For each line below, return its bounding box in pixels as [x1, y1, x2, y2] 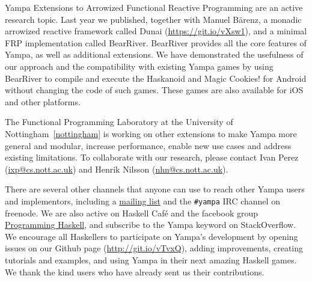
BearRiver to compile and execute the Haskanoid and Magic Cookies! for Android [5, 72, 307, 84]
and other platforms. [5, 95, 81, 108]
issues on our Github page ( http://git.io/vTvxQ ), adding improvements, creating [5, 242, 304, 254]
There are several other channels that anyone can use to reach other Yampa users [5, 183, 305, 195]
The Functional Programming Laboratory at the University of [5, 115, 233, 128]
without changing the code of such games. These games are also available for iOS [5, 84, 304, 96]
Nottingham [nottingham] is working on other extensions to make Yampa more [5, 127, 297, 139]
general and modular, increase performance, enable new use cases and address [5, 139, 292, 152]
